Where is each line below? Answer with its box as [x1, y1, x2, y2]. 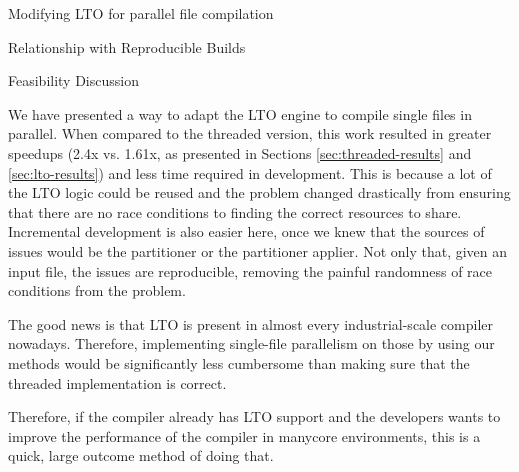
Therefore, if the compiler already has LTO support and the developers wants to [8, 406, 501, 427]
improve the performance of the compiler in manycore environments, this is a [8, 425, 481, 446]
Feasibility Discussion [8, 70, 139, 91]
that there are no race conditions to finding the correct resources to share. [8, 201, 462, 222]
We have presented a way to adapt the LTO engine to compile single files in [8, 103, 472, 124]
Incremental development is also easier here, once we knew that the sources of [8, 221, 485, 242]
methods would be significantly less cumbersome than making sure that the [8, 352, 470, 373]
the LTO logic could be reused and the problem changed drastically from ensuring [8, 182, 511, 203]
